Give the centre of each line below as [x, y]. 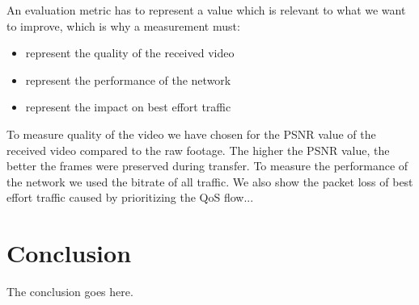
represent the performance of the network [128, 79]
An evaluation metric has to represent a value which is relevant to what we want [206, 10]
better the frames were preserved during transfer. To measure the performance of [207, 166]
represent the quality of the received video [130, 53]
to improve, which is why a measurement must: [123, 25]
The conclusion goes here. [70, 292]
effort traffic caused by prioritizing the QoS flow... [130, 197]
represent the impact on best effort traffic [128, 107]
